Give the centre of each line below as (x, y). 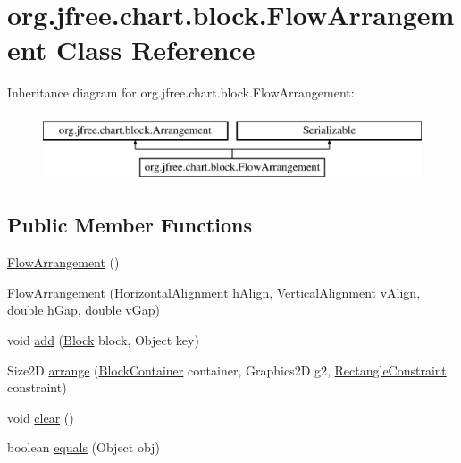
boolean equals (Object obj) (84, 447)
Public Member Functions (130, 225)
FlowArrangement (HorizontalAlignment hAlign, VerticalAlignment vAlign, (214, 292)
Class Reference (155, 50)
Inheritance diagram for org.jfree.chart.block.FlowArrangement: (181, 93)
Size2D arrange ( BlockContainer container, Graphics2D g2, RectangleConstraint (227, 370)
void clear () (41, 417)
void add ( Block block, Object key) (103, 340)
